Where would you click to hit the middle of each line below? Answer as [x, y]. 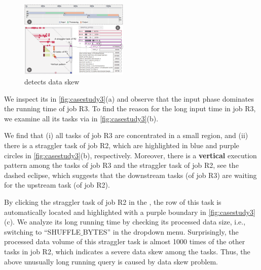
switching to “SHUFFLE [42, 231]
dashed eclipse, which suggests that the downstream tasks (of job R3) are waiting [130, 175]
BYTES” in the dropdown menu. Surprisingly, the [161, 231]
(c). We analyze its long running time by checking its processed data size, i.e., [125, 222]
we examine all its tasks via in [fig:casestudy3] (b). [81, 118]
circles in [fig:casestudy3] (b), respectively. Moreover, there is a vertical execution [130, 155]
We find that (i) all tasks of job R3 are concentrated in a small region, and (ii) [126, 135]
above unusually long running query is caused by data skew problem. [111, 261]
